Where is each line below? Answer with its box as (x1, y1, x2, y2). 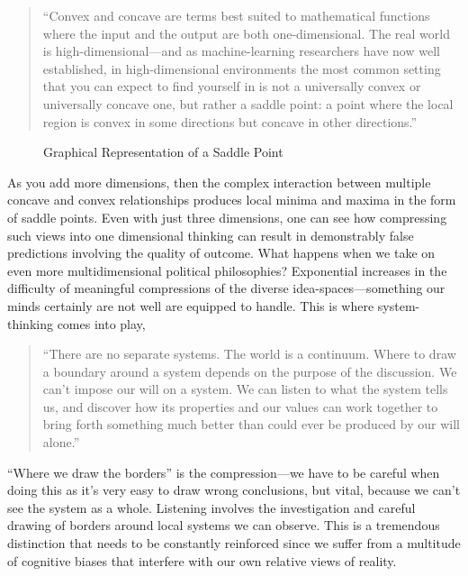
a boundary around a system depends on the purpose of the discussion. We (42, 361, 457, 380)
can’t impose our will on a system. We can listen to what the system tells (42, 379, 448, 398)
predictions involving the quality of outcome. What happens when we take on (7, 243, 436, 262)
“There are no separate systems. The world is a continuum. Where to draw (42, 344, 456, 363)
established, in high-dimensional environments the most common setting (42, 59, 441, 78)
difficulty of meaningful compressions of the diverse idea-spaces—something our (7, 279, 445, 297)
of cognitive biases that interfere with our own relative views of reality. (7, 551, 397, 570)
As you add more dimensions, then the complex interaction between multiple (7, 172, 431, 191)
